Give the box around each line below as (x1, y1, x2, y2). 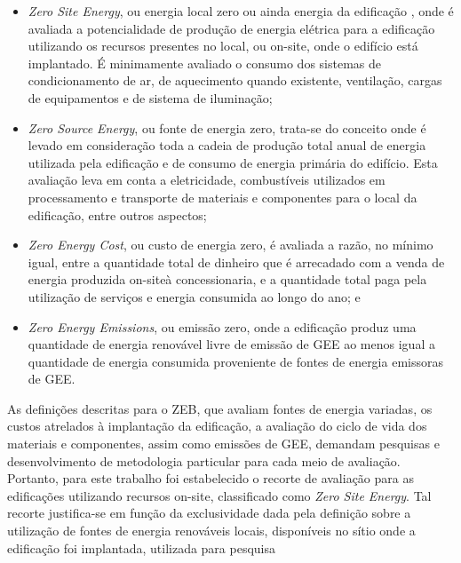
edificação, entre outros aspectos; (28, 205, 207, 224)
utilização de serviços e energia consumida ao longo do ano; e (28, 287, 361, 305)
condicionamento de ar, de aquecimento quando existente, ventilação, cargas (28, 71, 442, 90)
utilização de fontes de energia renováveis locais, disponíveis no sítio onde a (7, 521, 416, 540)
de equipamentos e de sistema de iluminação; (28, 88, 273, 107)
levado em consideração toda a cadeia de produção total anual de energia (28, 136, 426, 155)
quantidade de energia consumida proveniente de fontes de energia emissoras (28, 352, 443, 370)
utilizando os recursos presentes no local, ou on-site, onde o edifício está (28, 36, 418, 55)
